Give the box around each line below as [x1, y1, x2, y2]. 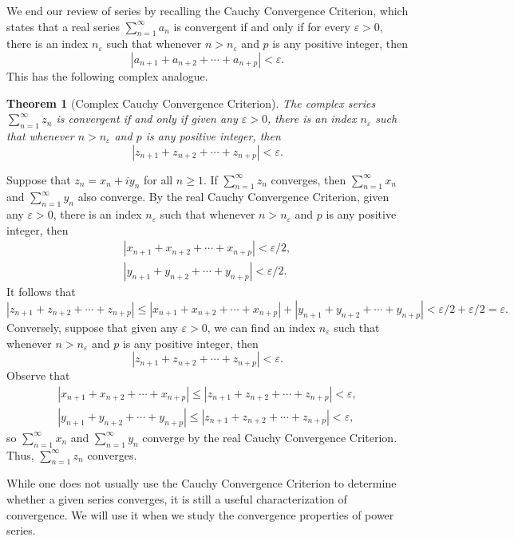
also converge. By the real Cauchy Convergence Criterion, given [77, 188, 389, 205]
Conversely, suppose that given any [6, 319, 178, 335]
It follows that [6, 283, 76, 300]
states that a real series [6, 18, 120, 34]
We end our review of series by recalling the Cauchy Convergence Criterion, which [6, 2, 409, 18]
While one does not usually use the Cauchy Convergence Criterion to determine [6, 475, 397, 492]
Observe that [6, 367, 70, 384]
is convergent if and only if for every [173, 18, 350, 34]
